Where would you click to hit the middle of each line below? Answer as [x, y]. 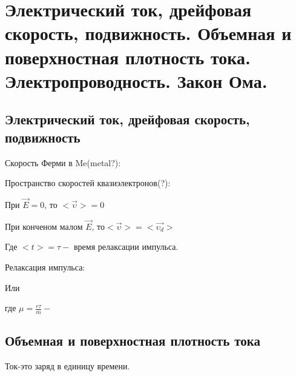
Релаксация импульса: [45, 267]
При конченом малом [44, 226]
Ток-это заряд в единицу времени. [67, 366]
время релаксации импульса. [126, 247]
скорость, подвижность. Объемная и [148, 33]
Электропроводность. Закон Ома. [136, 80]
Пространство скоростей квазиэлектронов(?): [88, 183]
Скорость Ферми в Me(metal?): [63, 162]
